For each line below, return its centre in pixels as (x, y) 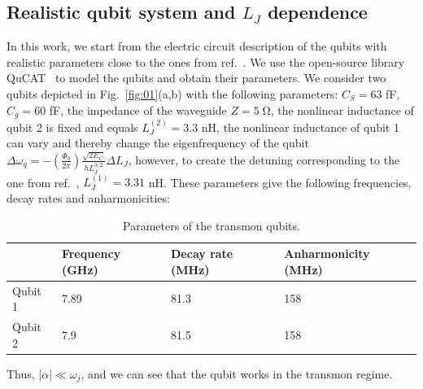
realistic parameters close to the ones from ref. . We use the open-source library (206, 61)
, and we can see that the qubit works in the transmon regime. (237, 373)
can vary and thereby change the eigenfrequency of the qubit (158, 143)
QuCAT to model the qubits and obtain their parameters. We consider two (196, 78)
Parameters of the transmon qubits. (211, 225)
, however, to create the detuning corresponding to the (264, 159)
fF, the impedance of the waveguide (138, 109)
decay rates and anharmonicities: (88, 198)
